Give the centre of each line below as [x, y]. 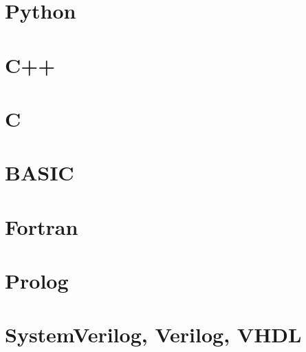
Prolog [37, 281]
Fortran [42, 226]
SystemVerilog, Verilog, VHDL [153, 334]
